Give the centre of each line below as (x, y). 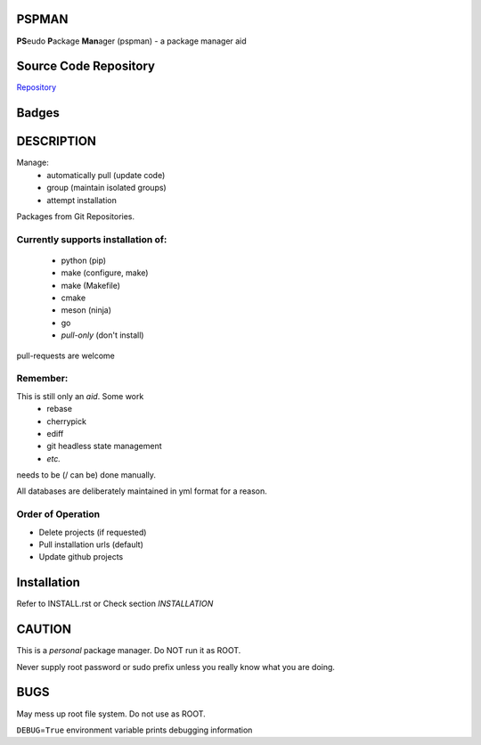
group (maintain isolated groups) (106, 188)
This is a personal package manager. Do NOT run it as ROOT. (129, 651)
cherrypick (66, 421)
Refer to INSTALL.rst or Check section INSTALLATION (115, 604)
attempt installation (82, 200)
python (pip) (84, 260)
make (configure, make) (105, 273)
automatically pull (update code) (106, 175)
